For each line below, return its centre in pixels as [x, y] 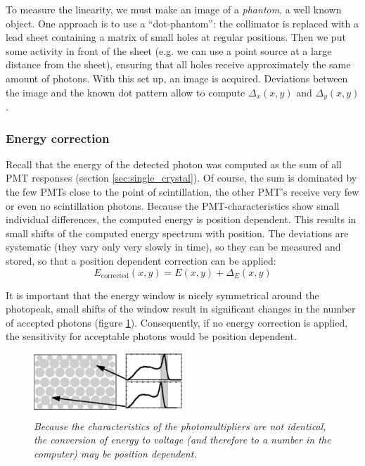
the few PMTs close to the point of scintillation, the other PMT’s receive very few [182, 192]
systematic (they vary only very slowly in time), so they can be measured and [173, 247]
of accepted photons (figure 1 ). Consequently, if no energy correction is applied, [177, 322]
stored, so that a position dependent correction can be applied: [141, 260]
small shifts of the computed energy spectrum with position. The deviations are [177, 233]
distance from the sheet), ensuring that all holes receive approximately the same [178, 64]
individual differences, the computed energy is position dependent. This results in [181, 219]
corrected [115, 276]
